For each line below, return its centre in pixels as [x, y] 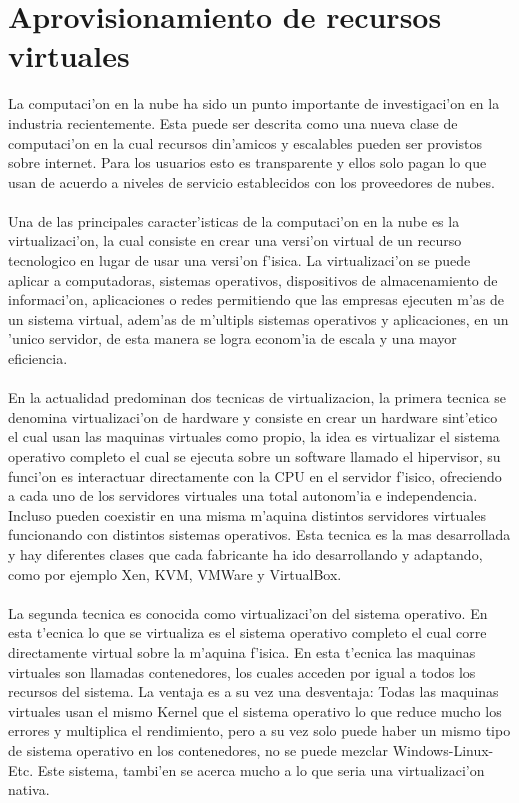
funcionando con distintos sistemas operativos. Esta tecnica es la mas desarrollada [259, 534]
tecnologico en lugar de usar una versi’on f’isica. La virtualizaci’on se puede [239, 260]
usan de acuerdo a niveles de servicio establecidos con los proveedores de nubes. [251, 181]
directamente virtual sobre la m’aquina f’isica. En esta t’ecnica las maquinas [242, 651]
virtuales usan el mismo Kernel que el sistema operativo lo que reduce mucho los [255, 710]
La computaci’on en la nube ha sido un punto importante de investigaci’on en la [254, 103]
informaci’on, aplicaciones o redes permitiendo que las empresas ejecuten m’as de [256, 299]
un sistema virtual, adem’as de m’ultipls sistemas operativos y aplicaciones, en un [258, 318]
